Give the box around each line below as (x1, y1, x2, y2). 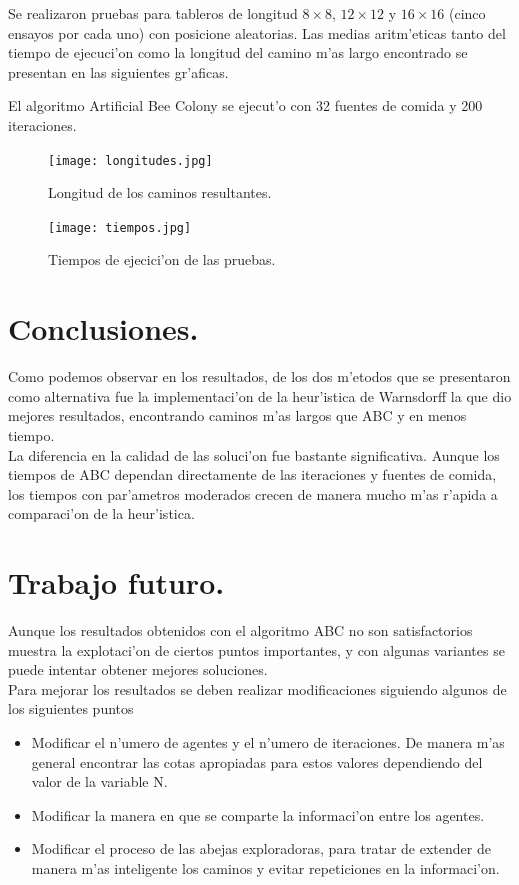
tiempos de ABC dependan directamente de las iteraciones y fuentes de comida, (8, 464, 497, 485)
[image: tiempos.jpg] (48, 220, 192, 235)
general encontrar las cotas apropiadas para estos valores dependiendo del (31, 751, 483, 772)
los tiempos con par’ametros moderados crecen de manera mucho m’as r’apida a (8, 483, 498, 504)
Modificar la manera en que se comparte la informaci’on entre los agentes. (31, 804, 485, 825)
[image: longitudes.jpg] (48, 153, 213, 168)
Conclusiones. (8, 308, 199, 349)
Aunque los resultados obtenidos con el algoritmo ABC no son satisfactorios (8, 620, 473, 641)
